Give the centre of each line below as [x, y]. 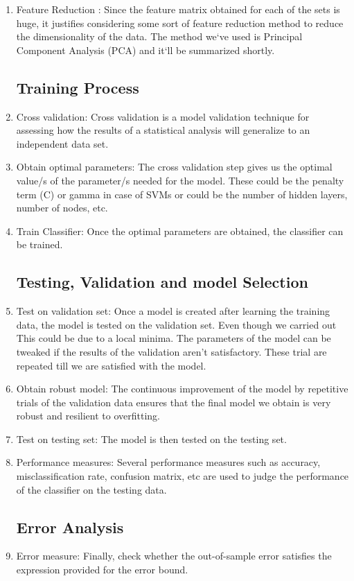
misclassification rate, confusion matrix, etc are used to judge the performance [183, 476]
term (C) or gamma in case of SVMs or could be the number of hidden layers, [182, 194]
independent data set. [62, 143]
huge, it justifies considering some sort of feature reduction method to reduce [180, 23]
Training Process [78, 87]
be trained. [39, 244]
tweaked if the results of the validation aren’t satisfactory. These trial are [171, 351]
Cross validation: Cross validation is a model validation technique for [163, 116]
